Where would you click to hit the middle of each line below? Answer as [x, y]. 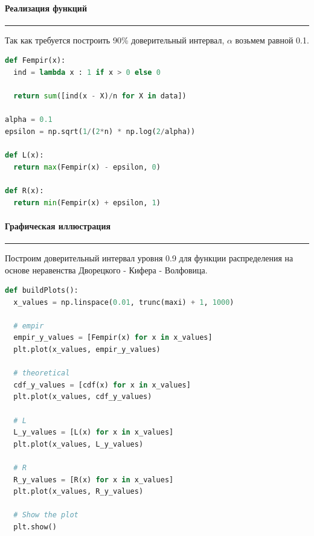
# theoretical [42, 373]
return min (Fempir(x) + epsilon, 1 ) [87, 203]
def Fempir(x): [35, 61]
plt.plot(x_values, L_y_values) [78, 444]
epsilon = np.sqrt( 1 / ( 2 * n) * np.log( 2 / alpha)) [100, 131]
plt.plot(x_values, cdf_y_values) [83, 397]
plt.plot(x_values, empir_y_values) [87, 350]
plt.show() [35, 527]
